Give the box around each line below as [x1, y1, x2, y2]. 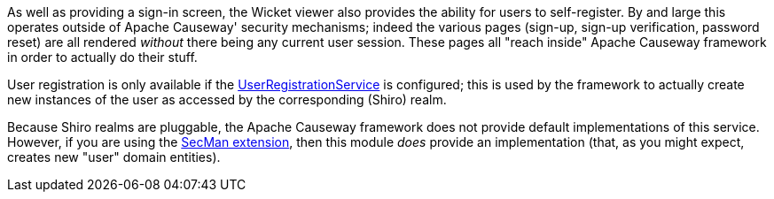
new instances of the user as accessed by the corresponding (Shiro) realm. [7, 92, 447, 107]
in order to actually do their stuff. [7, 50, 198, 65]
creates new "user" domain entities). [7, 149, 221, 165]
